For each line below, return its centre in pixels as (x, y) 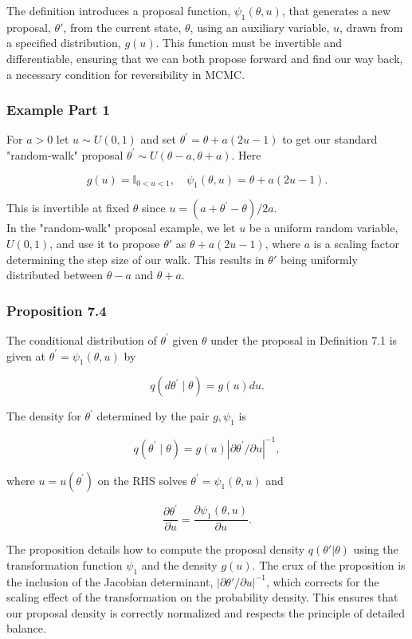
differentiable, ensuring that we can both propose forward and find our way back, (205, 58)
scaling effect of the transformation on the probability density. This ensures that (202, 597)
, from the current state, (122, 27)
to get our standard (330, 139)
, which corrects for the (322, 581)
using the (376, 549)
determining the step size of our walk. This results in (135, 259)
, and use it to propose (105, 243)
